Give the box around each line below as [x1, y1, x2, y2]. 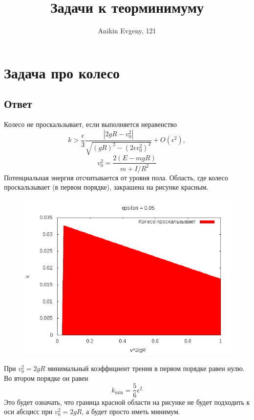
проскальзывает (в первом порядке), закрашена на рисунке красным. [4, 182, 209, 192]
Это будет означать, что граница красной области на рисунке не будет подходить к [4, 396, 250, 407]
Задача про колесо [4, 62, 120, 82]
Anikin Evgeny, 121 [98, 25, 156, 36]
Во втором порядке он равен [4, 372, 88, 383]
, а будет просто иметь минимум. [82, 406, 180, 417]
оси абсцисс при [4, 406, 53, 417]
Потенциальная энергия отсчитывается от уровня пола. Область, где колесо [4, 172, 228, 182]
